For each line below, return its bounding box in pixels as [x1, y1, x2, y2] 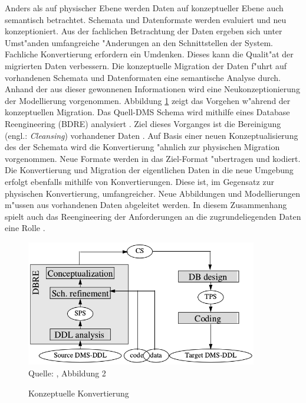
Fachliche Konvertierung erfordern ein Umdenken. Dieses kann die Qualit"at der [5, 48, 294, 60]
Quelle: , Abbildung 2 [28, 366, 106, 379]
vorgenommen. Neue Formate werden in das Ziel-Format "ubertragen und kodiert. [5, 152, 301, 164]
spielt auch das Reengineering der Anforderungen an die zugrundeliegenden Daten [5, 210, 301, 222]
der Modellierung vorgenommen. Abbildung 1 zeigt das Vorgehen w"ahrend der [5, 94, 291, 106]
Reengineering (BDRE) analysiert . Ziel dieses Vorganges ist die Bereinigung [5, 117, 281, 129]
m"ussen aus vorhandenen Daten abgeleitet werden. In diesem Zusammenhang [5, 199, 287, 211]
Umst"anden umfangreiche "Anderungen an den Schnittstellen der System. [5, 36, 273, 48]
